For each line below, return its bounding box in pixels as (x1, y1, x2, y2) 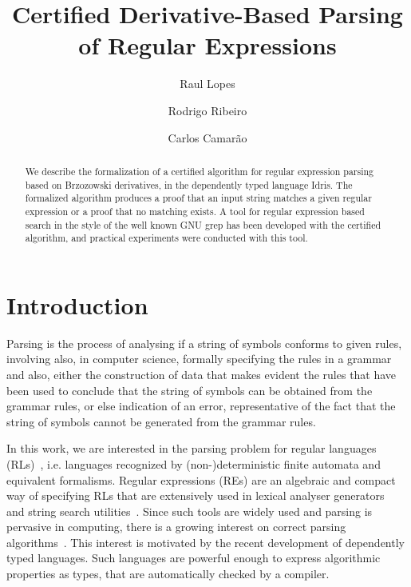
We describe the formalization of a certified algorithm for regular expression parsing (25, 164, 374, 178)
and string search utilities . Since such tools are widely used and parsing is (6, 502, 373, 519)
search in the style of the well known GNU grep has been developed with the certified (25, 218, 381, 231)
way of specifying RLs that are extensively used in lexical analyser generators (6, 487, 385, 504)
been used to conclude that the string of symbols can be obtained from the (6, 381, 373, 398)
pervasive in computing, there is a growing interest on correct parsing (6, 518, 346, 535)
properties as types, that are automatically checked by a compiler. (6, 565, 330, 582)
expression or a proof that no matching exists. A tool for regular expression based (25, 204, 365, 218)
